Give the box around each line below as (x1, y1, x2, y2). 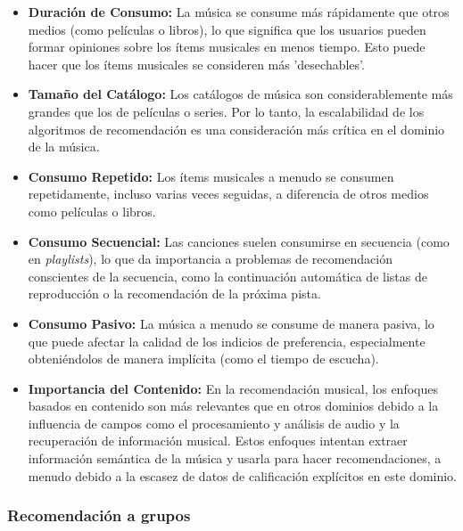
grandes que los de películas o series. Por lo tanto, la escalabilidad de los (28, 102, 425, 120)
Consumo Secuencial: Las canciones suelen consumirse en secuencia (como (28, 232, 450, 250)
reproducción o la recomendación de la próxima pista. (28, 284, 321, 303)
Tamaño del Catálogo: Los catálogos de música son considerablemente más (28, 85, 453, 103)
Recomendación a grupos (7, 504, 191, 527)
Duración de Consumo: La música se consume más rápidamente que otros (28, 3, 450, 20)
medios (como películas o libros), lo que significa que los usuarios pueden (28, 20, 426, 38)
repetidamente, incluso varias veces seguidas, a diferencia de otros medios (28, 184, 429, 203)
